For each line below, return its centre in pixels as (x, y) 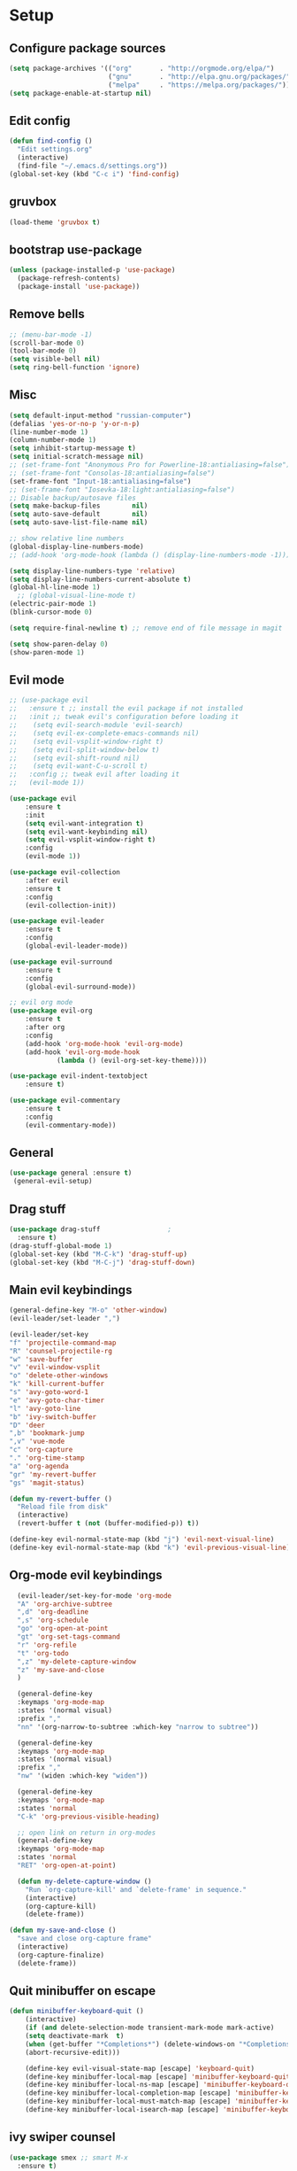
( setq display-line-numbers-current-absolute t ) (100, 579)
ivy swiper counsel (62, 2137)
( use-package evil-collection (65, 872)
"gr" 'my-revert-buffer (53, 1474)
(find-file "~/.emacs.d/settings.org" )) (92, 166)
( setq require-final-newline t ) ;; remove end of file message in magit (146, 628)
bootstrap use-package (76, 249)
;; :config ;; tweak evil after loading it (94, 775)
